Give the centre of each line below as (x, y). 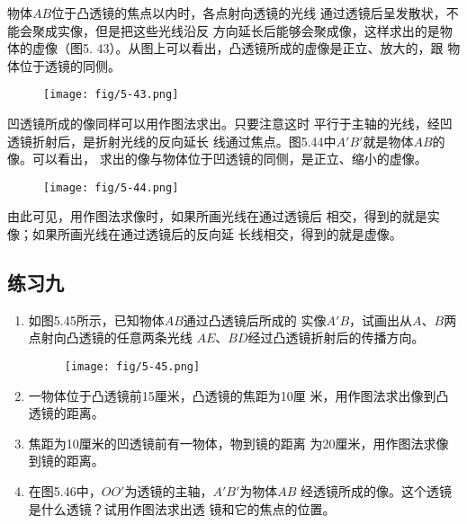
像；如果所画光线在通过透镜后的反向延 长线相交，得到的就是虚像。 (205, 234)
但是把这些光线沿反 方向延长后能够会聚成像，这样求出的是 (267, 30)
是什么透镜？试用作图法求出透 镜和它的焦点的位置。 (182, 508)
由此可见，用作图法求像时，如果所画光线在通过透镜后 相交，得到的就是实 (224, 216)
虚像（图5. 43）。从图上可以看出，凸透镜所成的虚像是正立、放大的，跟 (238, 48)
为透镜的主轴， (169, 491)
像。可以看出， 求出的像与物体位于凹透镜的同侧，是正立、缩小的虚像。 (217, 159)
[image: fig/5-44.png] (111, 187)
